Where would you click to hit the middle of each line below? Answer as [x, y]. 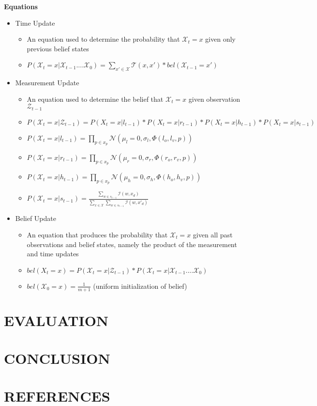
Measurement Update [47, 83]
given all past [213, 234]
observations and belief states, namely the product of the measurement [132, 244]
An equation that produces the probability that [97, 234]
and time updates [53, 254]
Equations [21, 6]
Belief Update [36, 218]
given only [220, 39]
